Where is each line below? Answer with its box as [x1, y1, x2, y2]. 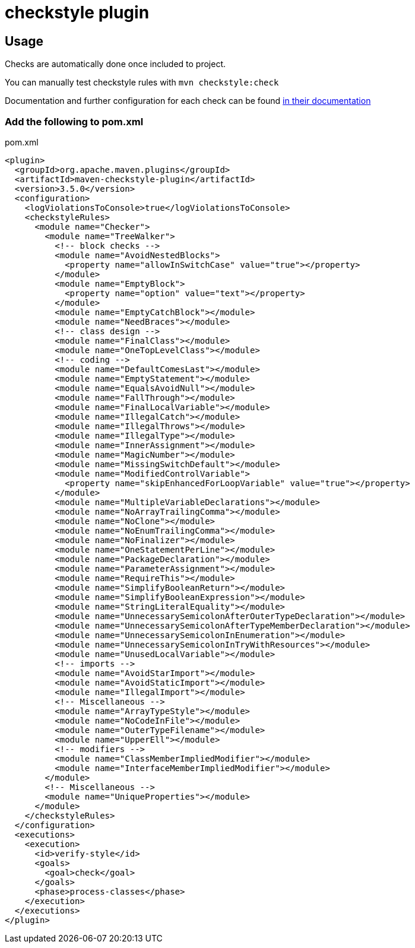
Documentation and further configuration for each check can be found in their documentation [5, 96, 371, 106]
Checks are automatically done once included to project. [5, 59, 226, 69]
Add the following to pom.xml [5, 115, 144, 128]
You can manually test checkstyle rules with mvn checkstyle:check [5, 77, 279, 88]
